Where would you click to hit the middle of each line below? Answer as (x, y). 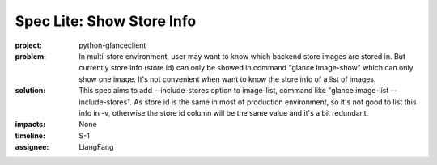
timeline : (30, 135)
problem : (31, 56)
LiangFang (96, 147)
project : (28, 45)
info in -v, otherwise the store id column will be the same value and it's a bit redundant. (224, 112)
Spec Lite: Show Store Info (106, 21)
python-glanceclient (112, 45)
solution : (30, 91)
